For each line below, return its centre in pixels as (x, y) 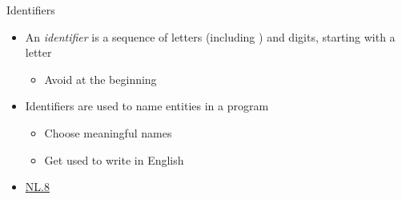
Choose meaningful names (108, 132)
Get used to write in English (114, 159)
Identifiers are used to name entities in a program (147, 106)
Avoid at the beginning (100, 79)
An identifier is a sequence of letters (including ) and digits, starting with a (210, 36)
